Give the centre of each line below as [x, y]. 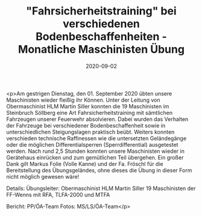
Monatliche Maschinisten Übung [101, 50]
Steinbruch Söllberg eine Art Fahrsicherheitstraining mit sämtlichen [90, 113]
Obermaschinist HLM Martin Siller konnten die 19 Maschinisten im [88, 106]
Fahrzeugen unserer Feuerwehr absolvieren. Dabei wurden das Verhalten [97, 119]
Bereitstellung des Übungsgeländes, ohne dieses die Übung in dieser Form [99, 170]
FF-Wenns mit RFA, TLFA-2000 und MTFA [58, 194]
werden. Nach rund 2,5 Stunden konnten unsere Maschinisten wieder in [96, 151]
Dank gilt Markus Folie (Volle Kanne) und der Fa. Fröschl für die [85, 164]
